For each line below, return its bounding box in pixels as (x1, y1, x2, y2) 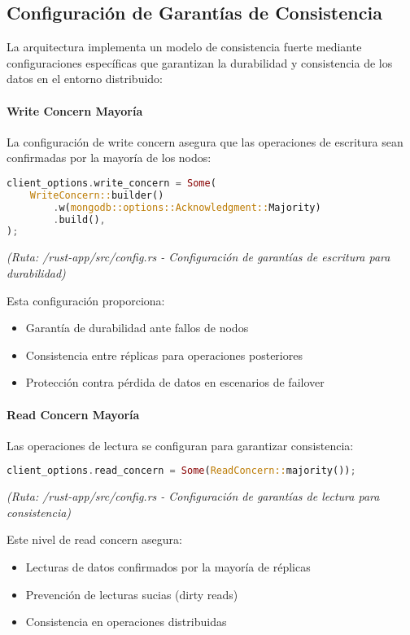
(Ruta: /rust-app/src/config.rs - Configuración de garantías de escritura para (7, 248, 390, 265)
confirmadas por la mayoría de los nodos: (7, 149, 212, 166)
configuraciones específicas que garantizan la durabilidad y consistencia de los (7, 54, 393, 71)
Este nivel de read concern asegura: (7, 531, 182, 548)
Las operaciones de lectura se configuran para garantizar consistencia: (7, 436, 354, 453)
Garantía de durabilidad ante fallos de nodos (25, 319, 249, 336)
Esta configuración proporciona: (7, 291, 165, 309)
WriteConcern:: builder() (29, 189, 164, 201)
